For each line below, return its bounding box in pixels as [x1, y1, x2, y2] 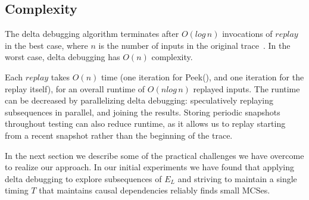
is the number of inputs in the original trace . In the [98, 39, 291, 51]
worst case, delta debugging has [5, 51, 120, 63]
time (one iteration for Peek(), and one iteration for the [101, 70, 304, 83]
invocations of [222, 27, 273, 40]
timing [5, 184, 29, 196]
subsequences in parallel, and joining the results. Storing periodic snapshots [5, 105, 280, 118]
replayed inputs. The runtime [193, 82, 300, 95]
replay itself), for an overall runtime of [5, 82, 145, 95]
